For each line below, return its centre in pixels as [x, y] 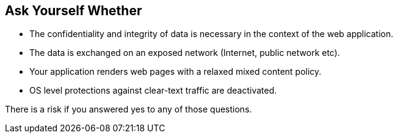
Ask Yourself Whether [74, 11]
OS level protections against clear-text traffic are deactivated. [153, 91]
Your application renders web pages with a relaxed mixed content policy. [175, 72]
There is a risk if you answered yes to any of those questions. [128, 109]
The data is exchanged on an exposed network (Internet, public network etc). [185, 53]
